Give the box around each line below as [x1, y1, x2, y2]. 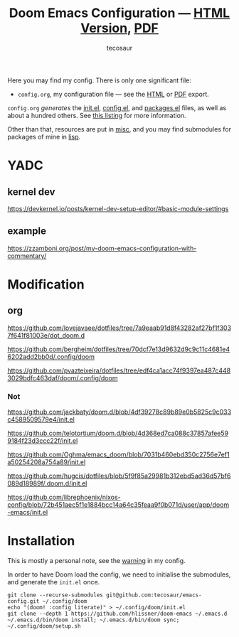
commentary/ [7, 251, 47, 260]
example [7, 225, 47, 237]
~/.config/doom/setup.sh [7, 622, 81, 630]
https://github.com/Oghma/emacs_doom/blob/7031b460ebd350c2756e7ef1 [7, 450, 230, 459]
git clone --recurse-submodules [7, 591, 103, 599]
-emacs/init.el [7, 508, 48, 517]
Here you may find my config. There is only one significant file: [7, 76, 192, 85]
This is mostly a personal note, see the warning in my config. [7, 556, 186, 564]
